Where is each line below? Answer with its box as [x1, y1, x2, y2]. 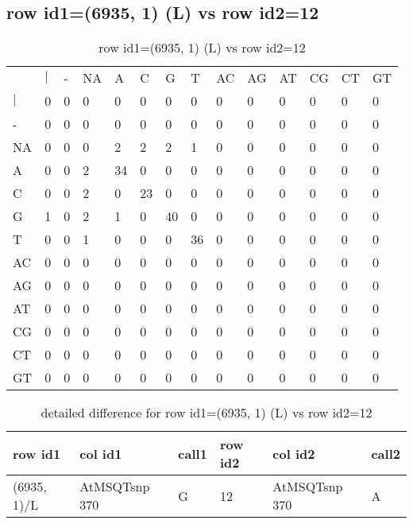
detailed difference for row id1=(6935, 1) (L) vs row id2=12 [41, 403, 372, 422]
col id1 [79, 444, 122, 463]
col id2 [272, 444, 315, 463]
